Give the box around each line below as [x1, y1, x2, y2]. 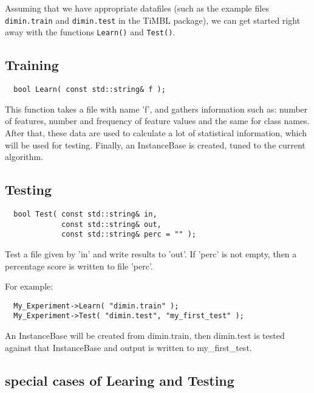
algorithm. [5, 150, 44, 163]
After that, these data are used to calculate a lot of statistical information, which [5, 127, 307, 139]
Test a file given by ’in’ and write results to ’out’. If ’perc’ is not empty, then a [5, 247, 297, 260]
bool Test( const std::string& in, [13, 210, 157, 218]
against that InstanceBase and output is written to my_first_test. [5, 341, 252, 353]
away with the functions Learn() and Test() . [5, 26, 176, 38]
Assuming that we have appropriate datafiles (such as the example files [5, 2, 269, 14]
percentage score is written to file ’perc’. [5, 259, 153, 272]
